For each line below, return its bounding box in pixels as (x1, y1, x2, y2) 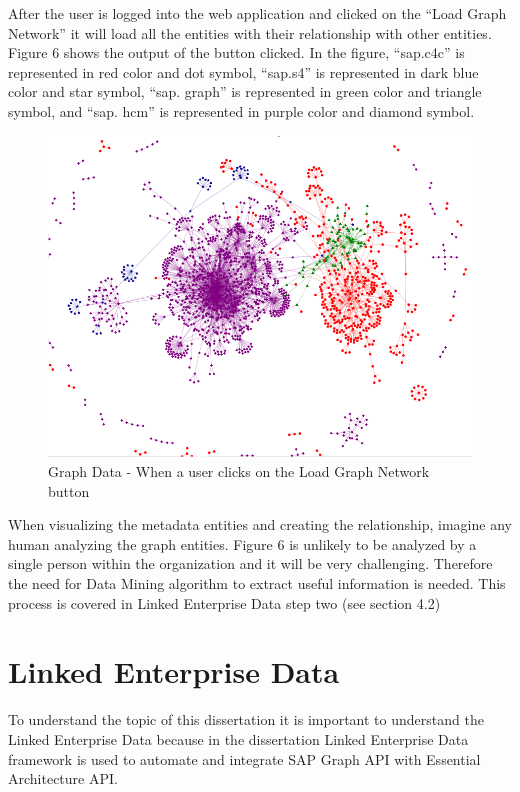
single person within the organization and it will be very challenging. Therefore (8, 553, 493, 574)
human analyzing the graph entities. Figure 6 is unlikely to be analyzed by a (8, 533, 477, 554)
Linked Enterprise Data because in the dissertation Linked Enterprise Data (8, 728, 469, 749)
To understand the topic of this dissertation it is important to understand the (8, 709, 484, 730)
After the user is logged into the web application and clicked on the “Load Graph (8, 3, 507, 23)
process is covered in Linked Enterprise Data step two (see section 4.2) (8, 592, 441, 613)
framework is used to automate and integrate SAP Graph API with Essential (8, 748, 481, 769)
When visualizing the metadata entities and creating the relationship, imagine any (8, 514, 512, 535)
